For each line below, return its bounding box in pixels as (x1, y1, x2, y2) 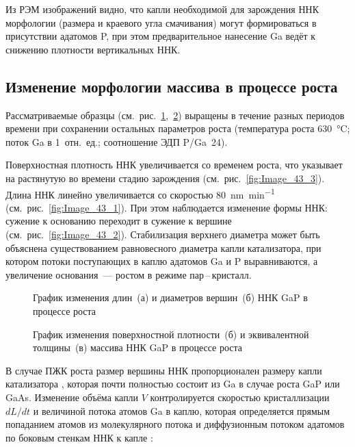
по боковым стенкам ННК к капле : (5, 430, 153, 444)
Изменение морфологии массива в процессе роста (5, 75, 338, 97)
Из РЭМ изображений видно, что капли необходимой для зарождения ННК (5, 2, 319, 16)
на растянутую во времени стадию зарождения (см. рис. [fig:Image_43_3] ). (5, 170, 325, 185)
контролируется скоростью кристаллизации (150, 389, 330, 404)
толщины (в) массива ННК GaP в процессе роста (33, 340, 243, 355)
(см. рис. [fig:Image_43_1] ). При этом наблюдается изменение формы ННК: (5, 200, 328, 214)
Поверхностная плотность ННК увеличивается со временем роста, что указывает (5, 157, 343, 172)
